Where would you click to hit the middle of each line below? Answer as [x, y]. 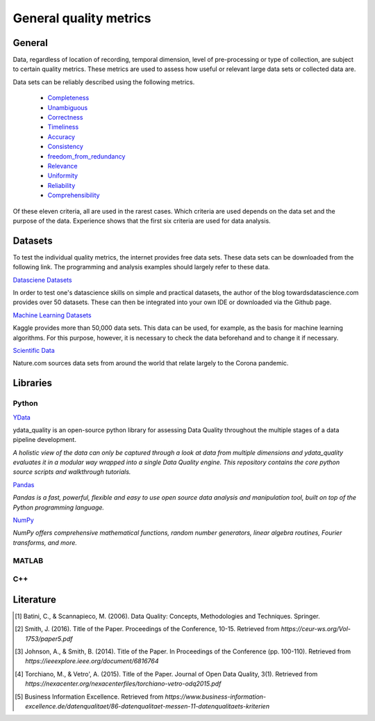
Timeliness [63, 127]
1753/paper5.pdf [49, 639]
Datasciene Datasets [42, 280]
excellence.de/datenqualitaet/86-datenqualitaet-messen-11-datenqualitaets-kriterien [148, 706]
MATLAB [28, 560]
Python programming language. [58, 507]
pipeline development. [44, 440]
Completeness [68, 98]
